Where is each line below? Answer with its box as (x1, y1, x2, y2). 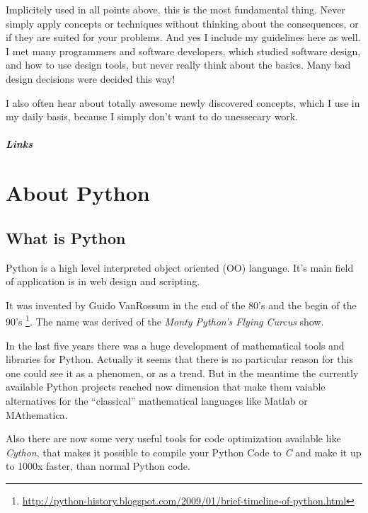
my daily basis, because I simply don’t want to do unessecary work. (6, 109, 299, 124)
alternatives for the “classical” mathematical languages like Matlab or (6, 393, 308, 408)
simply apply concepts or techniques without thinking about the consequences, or (6, 16, 359, 30)
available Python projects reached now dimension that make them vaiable (6, 379, 326, 394)
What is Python (6, 226, 126, 248)
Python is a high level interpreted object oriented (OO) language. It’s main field (6, 260, 354, 275)
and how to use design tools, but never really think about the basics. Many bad (6, 57, 351, 72)
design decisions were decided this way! (6, 71, 176, 86)
